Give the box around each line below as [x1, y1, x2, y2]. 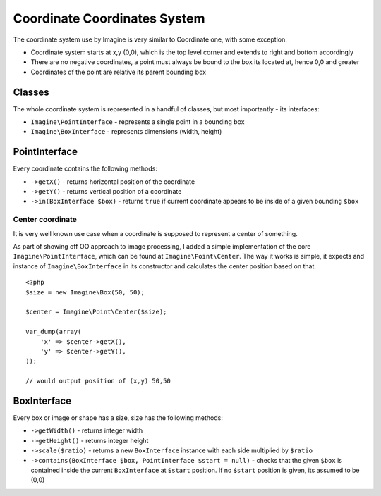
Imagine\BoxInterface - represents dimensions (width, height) [30, 128, 222, 136]
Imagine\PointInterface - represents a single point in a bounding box [30, 118, 245, 126]
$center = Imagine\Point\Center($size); [25, 308, 167, 316]
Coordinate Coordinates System [13, 11, 205, 26]
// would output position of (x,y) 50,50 [25, 377, 171, 385]
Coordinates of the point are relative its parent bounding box [30, 68, 207, 76]
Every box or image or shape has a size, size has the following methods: [13, 414, 224, 422]
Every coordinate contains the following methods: [13, 164, 158, 173]
